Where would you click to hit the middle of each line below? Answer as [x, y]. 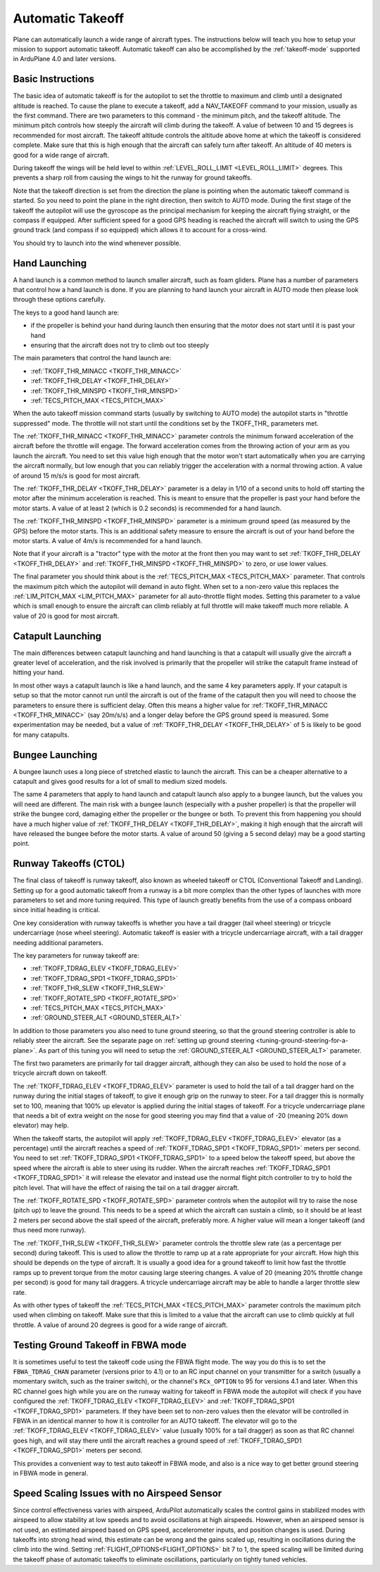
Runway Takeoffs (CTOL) [69, 864]
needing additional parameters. [58, 942]
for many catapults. [41, 735]
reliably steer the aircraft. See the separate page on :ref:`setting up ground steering [134, 1041]
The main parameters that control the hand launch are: [92, 358]
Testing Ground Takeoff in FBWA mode [100, 1345]
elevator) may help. [41, 1125]
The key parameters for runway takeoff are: [76, 956]
